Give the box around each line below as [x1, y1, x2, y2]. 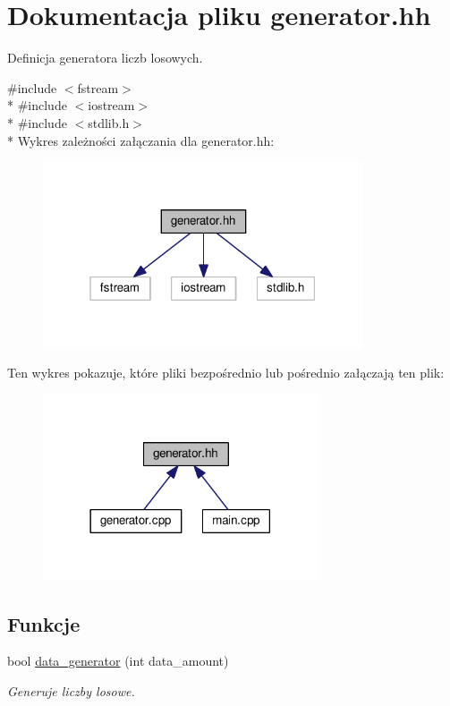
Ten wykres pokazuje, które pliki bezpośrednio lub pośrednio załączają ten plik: [7, 363, 445, 382]
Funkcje [7, 609, 81, 637]
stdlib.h [88, 113, 130, 132]
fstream [77, 78, 119, 97]
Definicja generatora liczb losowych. [7, 48, 203, 67]
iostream [88, 96, 135, 115]
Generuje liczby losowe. [7, 682, 135, 701]
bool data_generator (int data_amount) [7, 651, 229, 670]
